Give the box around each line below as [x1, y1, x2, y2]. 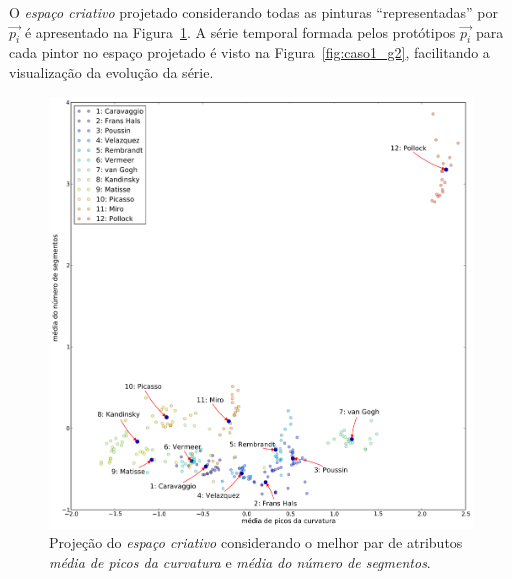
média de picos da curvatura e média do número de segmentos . [49, 551, 431, 572]
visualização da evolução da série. [9, 61, 214, 82]
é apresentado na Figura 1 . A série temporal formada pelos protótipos [24, 21, 456, 42]
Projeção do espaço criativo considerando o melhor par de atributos [49, 532, 463, 553]
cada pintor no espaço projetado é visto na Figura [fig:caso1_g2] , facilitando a [9, 42, 490, 63]
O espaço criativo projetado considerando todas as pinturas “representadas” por [9, 2, 498, 22]
